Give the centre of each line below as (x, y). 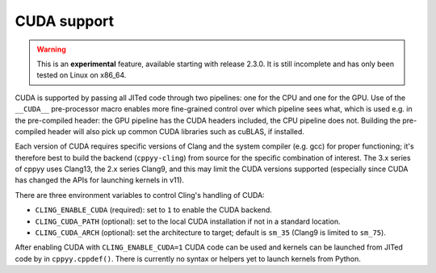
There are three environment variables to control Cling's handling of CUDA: (140, 195)
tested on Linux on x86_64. (82, 75)
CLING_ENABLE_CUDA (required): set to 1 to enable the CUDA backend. (153, 210)
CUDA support (65, 21)
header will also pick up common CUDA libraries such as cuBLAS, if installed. (176, 131)
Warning (51, 49)
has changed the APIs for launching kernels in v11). (100, 180)
